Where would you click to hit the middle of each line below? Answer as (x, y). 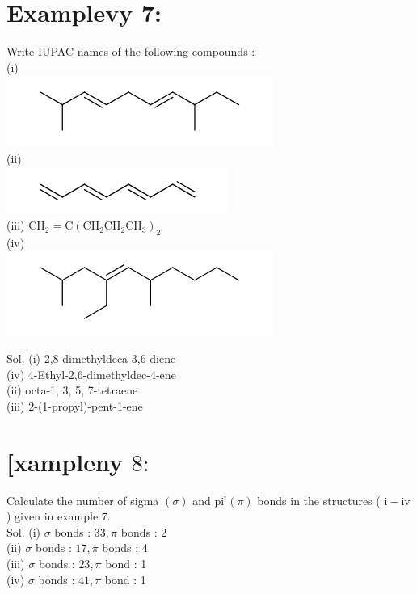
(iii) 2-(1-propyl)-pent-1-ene (75, 405)
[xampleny (65, 461)
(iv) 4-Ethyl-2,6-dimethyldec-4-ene (91, 374)
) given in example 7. (59, 516)
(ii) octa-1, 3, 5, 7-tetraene (72, 390)
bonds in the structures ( (319, 500)
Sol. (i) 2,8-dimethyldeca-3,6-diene (91, 358)
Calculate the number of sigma (83, 500)
